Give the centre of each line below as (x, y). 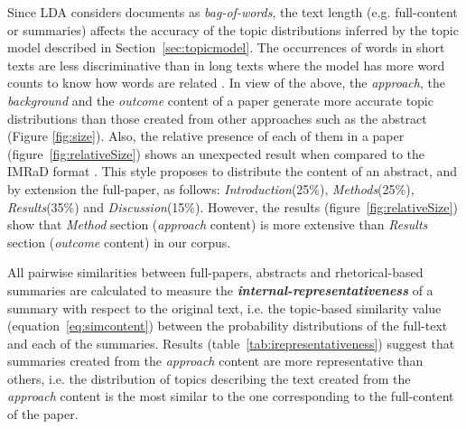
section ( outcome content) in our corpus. (119, 242)
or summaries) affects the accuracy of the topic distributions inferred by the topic (233, 29)
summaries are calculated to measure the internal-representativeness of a (220, 289)
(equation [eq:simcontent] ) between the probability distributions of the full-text (228, 326)
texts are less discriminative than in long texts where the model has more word (226, 65)
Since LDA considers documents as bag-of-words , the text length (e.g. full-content (233, 12)
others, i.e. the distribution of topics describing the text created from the (209, 378)
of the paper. (43, 414)
